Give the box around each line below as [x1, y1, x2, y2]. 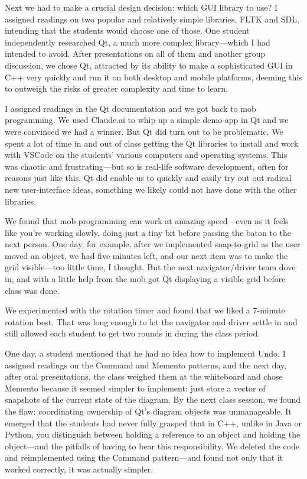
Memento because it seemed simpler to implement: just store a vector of [5, 381, 266, 394]
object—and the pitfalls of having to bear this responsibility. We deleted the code [5, 439, 299, 452]
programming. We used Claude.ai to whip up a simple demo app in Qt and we [5, 114, 289, 126]
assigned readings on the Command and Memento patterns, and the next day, [5, 358, 287, 371]
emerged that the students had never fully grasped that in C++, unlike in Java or [5, 416, 302, 429]
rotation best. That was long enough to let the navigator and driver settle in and [5, 315, 298, 328]
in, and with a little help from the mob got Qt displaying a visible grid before [5, 273, 286, 285]
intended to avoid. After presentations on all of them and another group [5, 47, 266, 60]
